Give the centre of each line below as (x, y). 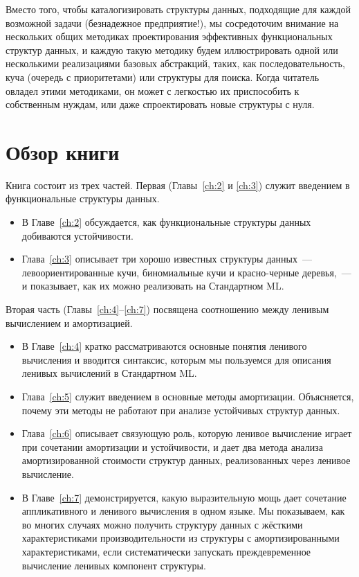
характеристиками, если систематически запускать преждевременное (166, 551)
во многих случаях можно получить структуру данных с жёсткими (162, 524)
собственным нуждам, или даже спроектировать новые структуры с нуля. (160, 104)
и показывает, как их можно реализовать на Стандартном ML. (153, 286)
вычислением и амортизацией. (69, 322)
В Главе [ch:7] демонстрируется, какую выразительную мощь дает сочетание (184, 497)
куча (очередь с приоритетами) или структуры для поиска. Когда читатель (163, 77)
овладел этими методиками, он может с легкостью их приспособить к (153, 90)
